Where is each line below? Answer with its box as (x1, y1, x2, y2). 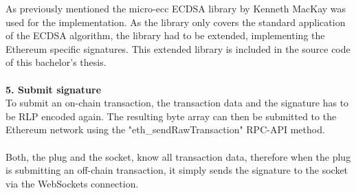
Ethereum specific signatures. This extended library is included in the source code (5, 41, 351, 56)
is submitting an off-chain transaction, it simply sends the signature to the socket (5, 163, 348, 177)
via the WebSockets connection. (5, 176, 139, 190)
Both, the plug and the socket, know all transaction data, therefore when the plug (5, 149, 351, 163)
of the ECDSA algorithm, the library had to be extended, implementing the (5, 28, 325, 43)
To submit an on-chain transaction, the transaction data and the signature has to (5, 95, 349, 110)
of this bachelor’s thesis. (5, 55, 107, 69)
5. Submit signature (5, 82, 102, 96)
